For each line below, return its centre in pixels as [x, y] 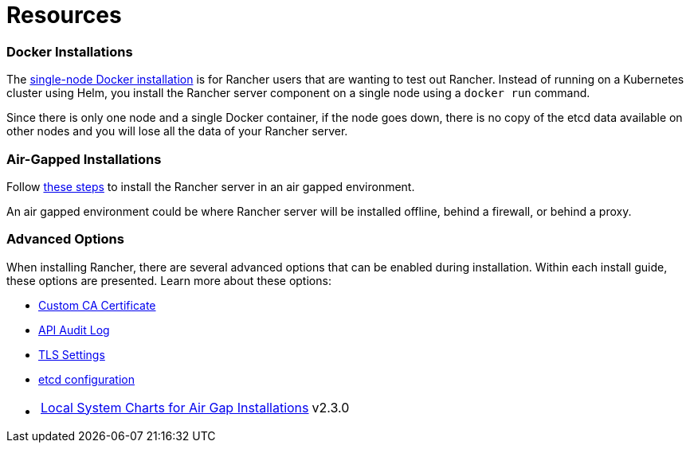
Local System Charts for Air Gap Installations [175, 407]
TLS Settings [72, 354]
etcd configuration [86, 379]
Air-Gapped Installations [84, 159]
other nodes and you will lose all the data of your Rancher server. [177, 131]
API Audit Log [74, 330]
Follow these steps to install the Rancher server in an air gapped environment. [211, 186]
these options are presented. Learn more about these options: [169, 280]
